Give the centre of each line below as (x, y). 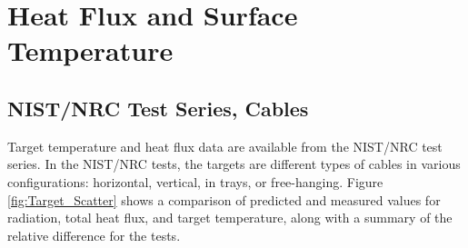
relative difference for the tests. (94, 235)
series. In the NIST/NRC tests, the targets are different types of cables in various (234, 164)
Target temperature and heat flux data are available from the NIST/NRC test (225, 146)
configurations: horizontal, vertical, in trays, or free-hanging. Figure (195, 181)
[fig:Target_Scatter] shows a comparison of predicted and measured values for (224, 199)
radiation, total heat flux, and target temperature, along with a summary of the (230, 218)
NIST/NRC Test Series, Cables (158, 108)
